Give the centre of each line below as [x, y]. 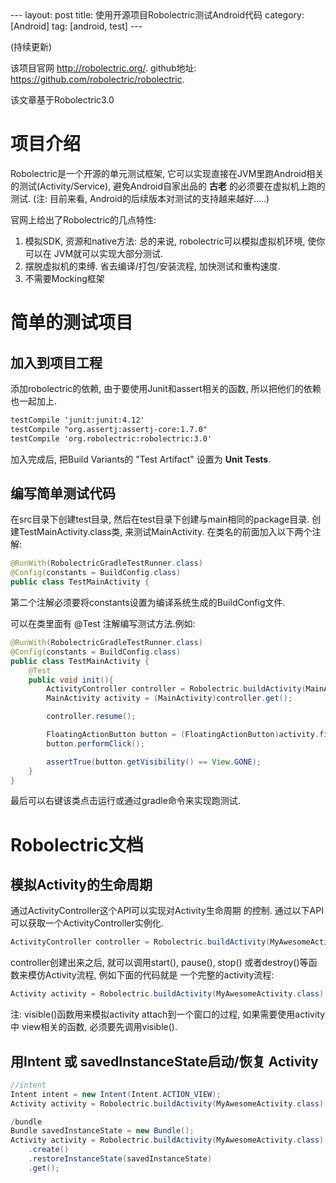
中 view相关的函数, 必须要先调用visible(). [94, 1027]
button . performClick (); [95, 743]
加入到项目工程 [56, 362]
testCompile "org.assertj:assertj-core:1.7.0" [109, 429]
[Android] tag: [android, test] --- [76, 26]
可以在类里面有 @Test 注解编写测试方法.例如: [103, 623]
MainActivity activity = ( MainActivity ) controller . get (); [169, 698]
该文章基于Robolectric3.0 [62, 100]
